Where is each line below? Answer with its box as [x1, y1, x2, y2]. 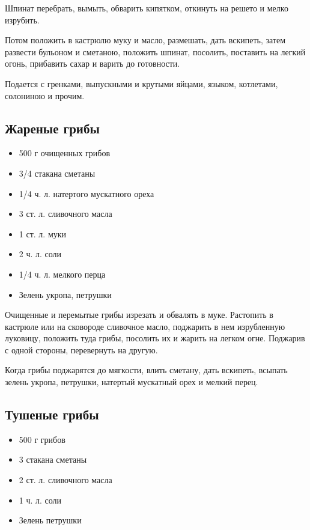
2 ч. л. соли [19, 248, 62, 260]
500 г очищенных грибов [19, 147, 111, 159]
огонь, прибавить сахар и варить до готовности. [5, 57, 180, 70]
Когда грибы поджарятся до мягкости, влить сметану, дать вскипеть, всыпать [5, 364, 288, 376]
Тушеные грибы [5, 405, 99, 424]
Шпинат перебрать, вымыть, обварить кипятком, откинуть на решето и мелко [5, 2, 288, 14]
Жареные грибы [5, 118, 100, 137]
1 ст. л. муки [19, 227, 67, 240]
